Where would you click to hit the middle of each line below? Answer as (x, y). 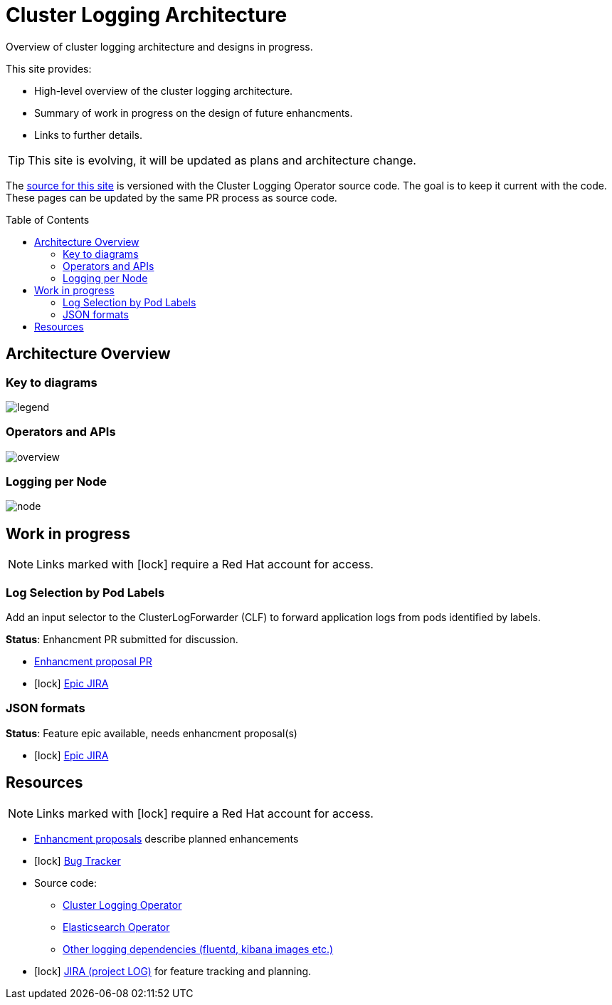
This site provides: (49, 68)
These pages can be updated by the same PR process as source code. (172, 197)
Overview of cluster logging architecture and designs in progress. (159, 46)
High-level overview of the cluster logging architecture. (164, 90)
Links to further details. (88, 135)
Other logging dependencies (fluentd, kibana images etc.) (198, 949)
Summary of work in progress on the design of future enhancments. (194, 113)
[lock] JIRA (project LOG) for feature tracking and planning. (173, 971)
